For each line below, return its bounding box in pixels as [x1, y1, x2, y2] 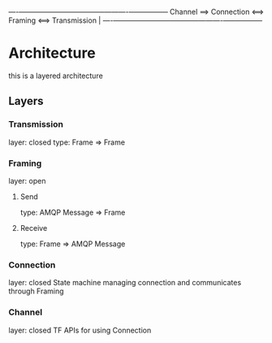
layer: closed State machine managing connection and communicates [8, 278, 242, 288]
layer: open [8, 176, 46, 185]
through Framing [8, 286, 64, 296]
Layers [8, 94, 44, 108]
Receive [19, 223, 48, 232]
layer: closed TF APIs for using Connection [8, 325, 152, 335]
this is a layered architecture [8, 71, 103, 80]
